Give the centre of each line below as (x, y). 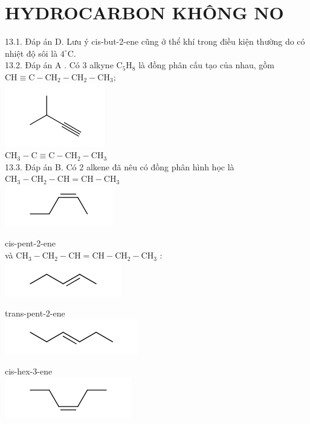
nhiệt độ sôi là (31, 53)
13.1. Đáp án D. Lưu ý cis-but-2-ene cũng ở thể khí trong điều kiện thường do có (155, 41)
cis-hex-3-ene (29, 371)
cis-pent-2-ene (31, 243)
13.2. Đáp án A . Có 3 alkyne (59, 65)
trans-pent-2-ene (35, 313)
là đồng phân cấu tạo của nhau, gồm (206, 65)
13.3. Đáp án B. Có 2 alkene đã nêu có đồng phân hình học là (120, 166)
